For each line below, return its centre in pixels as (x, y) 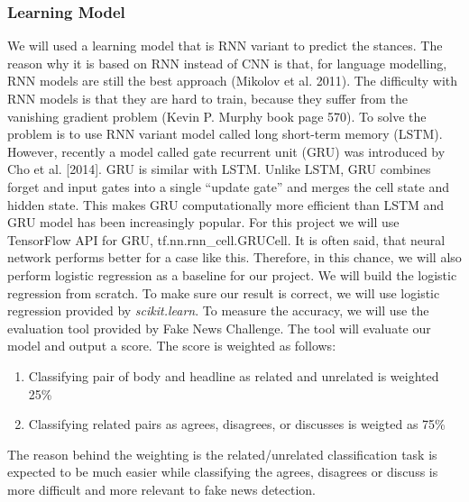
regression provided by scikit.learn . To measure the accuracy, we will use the (218, 310)
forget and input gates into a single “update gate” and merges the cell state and (228, 186)
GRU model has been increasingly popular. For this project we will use (203, 222)
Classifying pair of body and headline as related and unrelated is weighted (234, 375)
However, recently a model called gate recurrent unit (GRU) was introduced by (226, 151)
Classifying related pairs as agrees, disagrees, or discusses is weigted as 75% (237, 424)
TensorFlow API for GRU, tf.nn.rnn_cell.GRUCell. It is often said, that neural (226, 239)
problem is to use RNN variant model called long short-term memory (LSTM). (225, 134)
